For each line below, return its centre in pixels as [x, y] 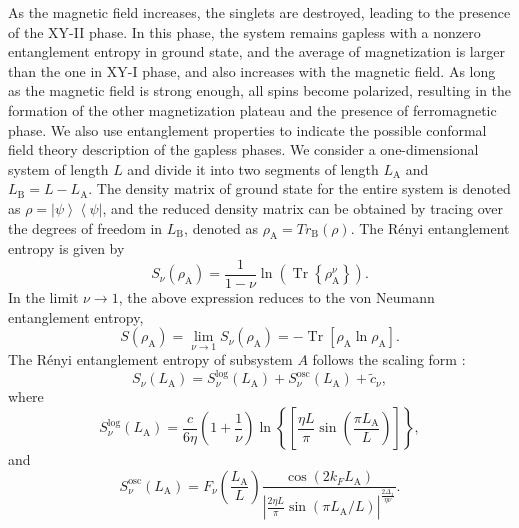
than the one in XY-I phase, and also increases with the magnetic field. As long [252, 70]
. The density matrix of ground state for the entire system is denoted [299, 188]
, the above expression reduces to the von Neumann [276, 296]
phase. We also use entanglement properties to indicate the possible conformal [247, 129]
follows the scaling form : [389, 359]
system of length [58, 168]
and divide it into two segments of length [253, 168]
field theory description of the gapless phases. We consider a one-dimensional [243, 149]
